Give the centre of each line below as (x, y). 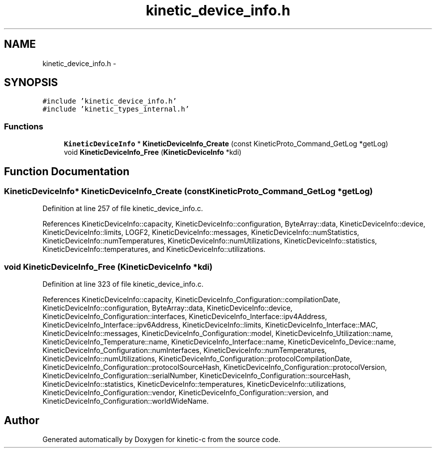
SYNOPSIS (31, 83)
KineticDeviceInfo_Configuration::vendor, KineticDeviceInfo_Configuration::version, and (185, 393)
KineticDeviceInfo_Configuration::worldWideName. (126, 401)
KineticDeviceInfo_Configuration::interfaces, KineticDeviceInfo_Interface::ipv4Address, (185, 317)
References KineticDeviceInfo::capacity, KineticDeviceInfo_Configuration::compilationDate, (191, 300)
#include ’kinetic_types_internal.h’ (116, 109)
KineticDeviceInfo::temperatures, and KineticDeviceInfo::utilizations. (154, 249)
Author (22, 420)
